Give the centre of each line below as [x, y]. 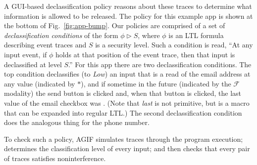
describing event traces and [45, 45]
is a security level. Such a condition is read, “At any [174, 45]
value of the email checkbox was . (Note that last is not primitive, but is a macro [127, 103]
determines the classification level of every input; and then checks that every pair [127, 148]
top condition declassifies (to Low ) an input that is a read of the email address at [127, 74]
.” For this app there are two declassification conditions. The [160, 64]
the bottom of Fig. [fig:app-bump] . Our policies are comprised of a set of [115, 25]
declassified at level [33, 64]
